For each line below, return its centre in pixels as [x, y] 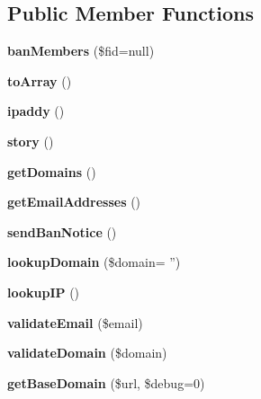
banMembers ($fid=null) [81, 51]
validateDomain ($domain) [87, 353]
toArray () [40, 80]
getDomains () [52, 171]
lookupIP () [44, 292]
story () [31, 141]
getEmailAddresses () [74, 202]
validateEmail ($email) [75, 322]
